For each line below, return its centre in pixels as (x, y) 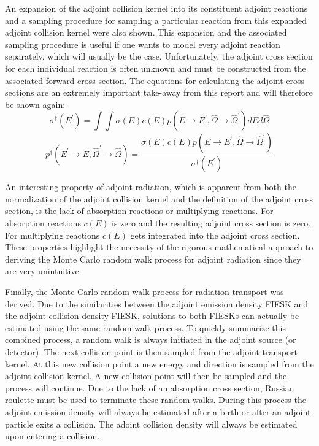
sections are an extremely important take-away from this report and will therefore (159, 92)
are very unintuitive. (43, 271)
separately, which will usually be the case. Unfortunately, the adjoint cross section (159, 56)
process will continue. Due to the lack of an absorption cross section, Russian (150, 387)
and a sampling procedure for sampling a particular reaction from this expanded (156, 20)
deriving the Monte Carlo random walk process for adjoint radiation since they (153, 259)
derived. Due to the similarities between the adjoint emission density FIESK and (157, 303)
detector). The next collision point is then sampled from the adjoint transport (151, 351)
